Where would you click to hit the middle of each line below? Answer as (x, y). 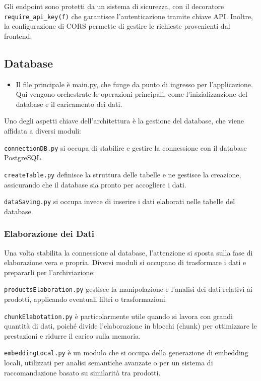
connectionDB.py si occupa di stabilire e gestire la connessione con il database (125, 147)
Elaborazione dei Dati (49, 234)
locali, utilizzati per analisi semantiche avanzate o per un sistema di (109, 363)
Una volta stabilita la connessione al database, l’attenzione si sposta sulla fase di (128, 252)
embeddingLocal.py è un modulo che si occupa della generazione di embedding (126, 353)
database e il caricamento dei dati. (69, 104)
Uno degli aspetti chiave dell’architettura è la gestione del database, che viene (124, 121)
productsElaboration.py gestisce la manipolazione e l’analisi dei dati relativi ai (128, 289)
